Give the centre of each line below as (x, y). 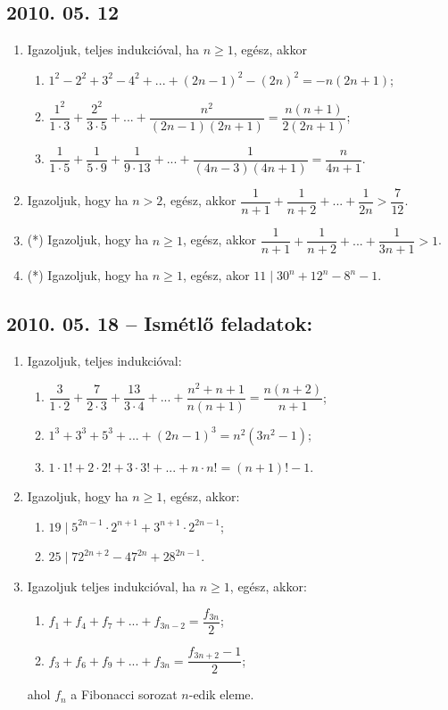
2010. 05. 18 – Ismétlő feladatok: (160, 323)
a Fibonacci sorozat (124, 694)
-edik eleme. (221, 694)
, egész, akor (216, 275)
